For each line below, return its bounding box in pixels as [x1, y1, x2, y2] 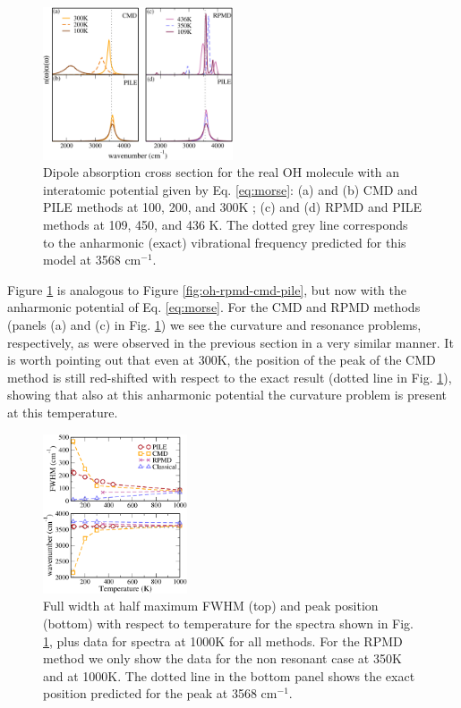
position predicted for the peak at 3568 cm [43, 684, 277, 703]
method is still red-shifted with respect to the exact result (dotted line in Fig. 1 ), [7, 367, 452, 386]
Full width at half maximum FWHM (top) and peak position [43, 596, 379, 615]
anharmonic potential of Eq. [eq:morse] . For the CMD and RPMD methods [7, 298, 421, 316]
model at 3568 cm [43, 250, 141, 269]
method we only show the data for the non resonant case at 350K [43, 649, 402, 668]
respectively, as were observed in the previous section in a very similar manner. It [7, 333, 454, 351]
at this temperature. [7, 402, 118, 421]
